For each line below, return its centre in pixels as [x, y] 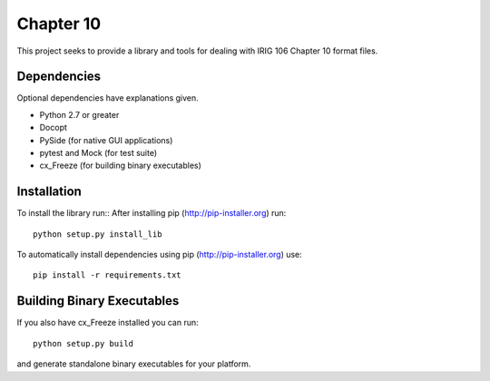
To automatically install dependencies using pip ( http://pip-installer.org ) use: [160, 255]
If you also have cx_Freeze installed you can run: [108, 323]
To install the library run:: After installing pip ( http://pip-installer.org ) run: [152, 213]
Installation [49, 192]
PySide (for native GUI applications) [106, 140]
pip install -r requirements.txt [107, 275]
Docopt [54, 128]
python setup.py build [83, 343]
